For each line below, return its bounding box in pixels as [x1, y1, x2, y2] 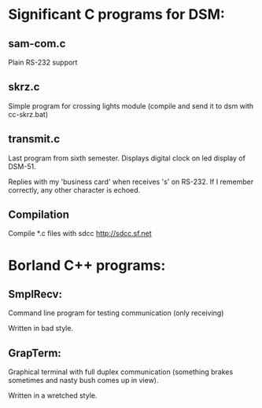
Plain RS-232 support [8, 57, 78, 67]
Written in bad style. [8, 324, 73, 333]
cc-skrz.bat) [8, 109, 49, 119]
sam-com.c [8, 37, 66, 50]
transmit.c [8, 132, 61, 146]
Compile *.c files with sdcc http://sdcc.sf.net [8, 229, 152, 238]
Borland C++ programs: [8, 256, 166, 274]
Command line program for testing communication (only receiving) [8, 308, 224, 318]
